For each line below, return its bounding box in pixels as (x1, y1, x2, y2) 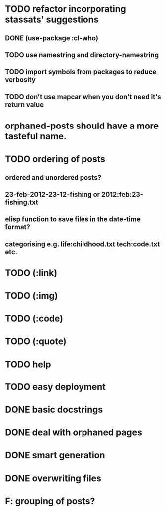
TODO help (5, 359, 51, 370)
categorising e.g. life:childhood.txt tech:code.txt (5, 240, 160, 248)
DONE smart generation (5, 450, 105, 461)
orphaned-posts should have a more (5, 120, 159, 131)
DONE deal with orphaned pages (5, 427, 143, 438)
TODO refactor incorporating (5, 3, 127, 15)
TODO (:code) (5, 313, 63, 324)
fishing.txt (5, 198, 38, 206)
